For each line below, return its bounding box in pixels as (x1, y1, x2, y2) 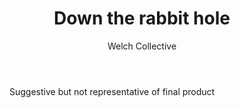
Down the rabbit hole (53, 7, 231, 30)
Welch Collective (107, 40, 177, 52)
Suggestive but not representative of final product (9, 85, 216, 97)
